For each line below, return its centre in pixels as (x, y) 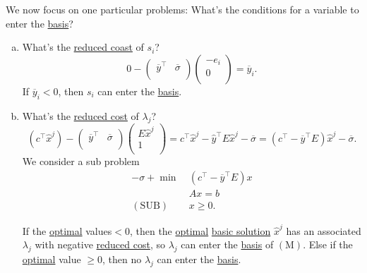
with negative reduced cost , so (100, 244)
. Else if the (328, 244)
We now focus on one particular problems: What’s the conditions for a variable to (182, 9)
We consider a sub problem (81, 161)
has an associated (324, 230)
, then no (122, 259)
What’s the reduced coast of (83, 47)
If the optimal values (67, 230)
